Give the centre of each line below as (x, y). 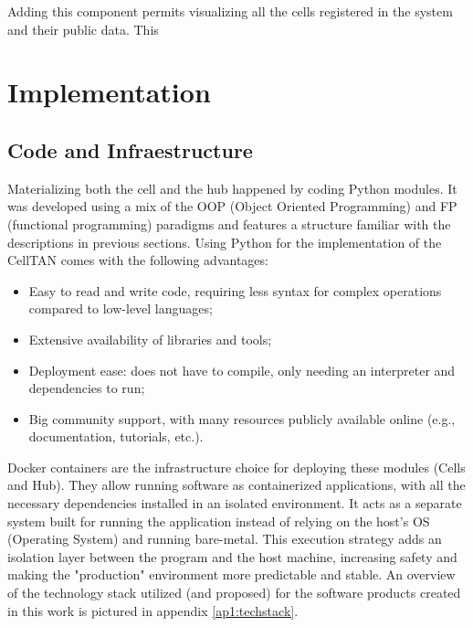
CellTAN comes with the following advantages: (138, 260)
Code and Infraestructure (130, 149)
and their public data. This (83, 29)
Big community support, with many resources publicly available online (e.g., (242, 418)
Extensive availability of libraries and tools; (150, 339)
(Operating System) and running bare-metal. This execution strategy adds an (225, 539)
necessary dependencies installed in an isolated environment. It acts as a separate (235, 503)
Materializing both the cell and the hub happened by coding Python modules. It (232, 188)
